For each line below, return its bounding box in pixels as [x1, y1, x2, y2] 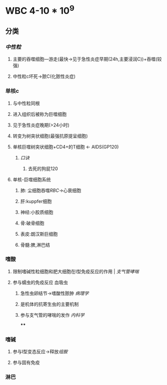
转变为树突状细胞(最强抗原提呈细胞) [12, 133, 88, 139]
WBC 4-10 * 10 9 [5, 3, 75, 17]
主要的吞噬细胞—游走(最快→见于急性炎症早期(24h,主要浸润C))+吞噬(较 [12, 56, 162, 62]
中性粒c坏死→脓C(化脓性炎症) [12, 73, 76, 79]
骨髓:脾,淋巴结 [20, 241, 50, 248]
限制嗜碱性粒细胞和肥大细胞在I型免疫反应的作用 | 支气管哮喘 [12, 268, 139, 274]
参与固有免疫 [12, 359, 40, 366]
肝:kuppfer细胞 [20, 198, 52, 204]
